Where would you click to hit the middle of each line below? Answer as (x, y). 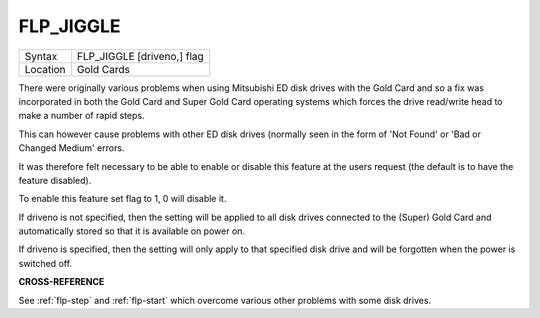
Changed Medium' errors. (71, 148)
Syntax (41, 56)
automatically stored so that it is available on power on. (131, 231)
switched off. (45, 263)
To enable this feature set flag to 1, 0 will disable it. (122, 199)
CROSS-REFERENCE (61, 282)
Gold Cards (103, 69)
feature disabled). (55, 180)
